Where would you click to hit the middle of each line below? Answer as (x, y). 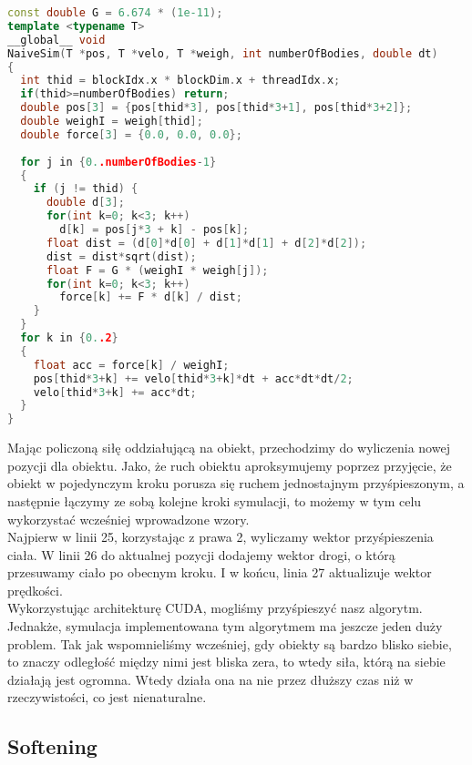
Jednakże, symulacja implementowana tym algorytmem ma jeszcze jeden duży (225, 626)
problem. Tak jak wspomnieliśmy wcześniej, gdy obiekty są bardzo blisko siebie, (230, 643)
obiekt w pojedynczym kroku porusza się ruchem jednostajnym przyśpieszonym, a (236, 483)
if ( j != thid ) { (86, 189)
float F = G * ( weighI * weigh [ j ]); (157, 270)
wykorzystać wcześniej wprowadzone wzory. (128, 519)
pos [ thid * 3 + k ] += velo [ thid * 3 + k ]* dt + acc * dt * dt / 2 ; (193, 378)
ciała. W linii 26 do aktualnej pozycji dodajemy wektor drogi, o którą (201, 554)
